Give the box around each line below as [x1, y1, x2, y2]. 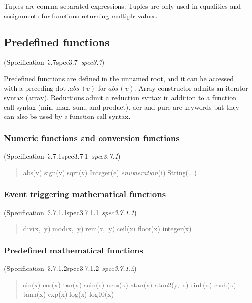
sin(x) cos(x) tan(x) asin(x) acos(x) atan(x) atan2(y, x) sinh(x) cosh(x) [23, 279, 236, 289]
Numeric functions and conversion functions [4, 132, 180, 144]
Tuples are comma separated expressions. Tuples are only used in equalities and [4, 1, 241, 11]
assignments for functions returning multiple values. [4, 10, 158, 20]
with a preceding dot [4, 83, 66, 93]
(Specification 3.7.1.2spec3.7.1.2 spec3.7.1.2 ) [4, 263, 137, 273]
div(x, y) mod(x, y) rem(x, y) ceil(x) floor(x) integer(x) [23, 223, 192, 234]
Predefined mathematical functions [4, 244, 143, 256]
